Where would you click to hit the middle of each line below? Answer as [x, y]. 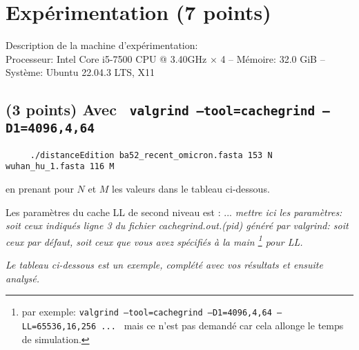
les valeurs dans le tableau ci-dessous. [191, 188]
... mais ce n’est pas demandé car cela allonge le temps [222, 325]
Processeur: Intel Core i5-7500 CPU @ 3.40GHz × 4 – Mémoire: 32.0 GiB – [165, 58]
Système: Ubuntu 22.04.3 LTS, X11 [80, 72]
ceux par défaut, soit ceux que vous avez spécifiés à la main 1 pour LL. [154, 240]
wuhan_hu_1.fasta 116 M [60, 167]
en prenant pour [40, 188]
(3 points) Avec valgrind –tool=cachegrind [161, 109]
